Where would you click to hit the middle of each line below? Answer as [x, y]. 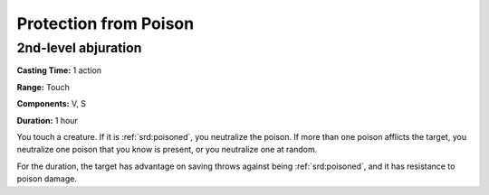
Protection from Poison [105, 23]
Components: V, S [51, 104]
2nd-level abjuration [79, 48]
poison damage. [47, 179]
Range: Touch [43, 87]
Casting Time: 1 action [59, 70]
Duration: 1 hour [48, 120]
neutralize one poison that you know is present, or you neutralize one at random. [167, 150]
